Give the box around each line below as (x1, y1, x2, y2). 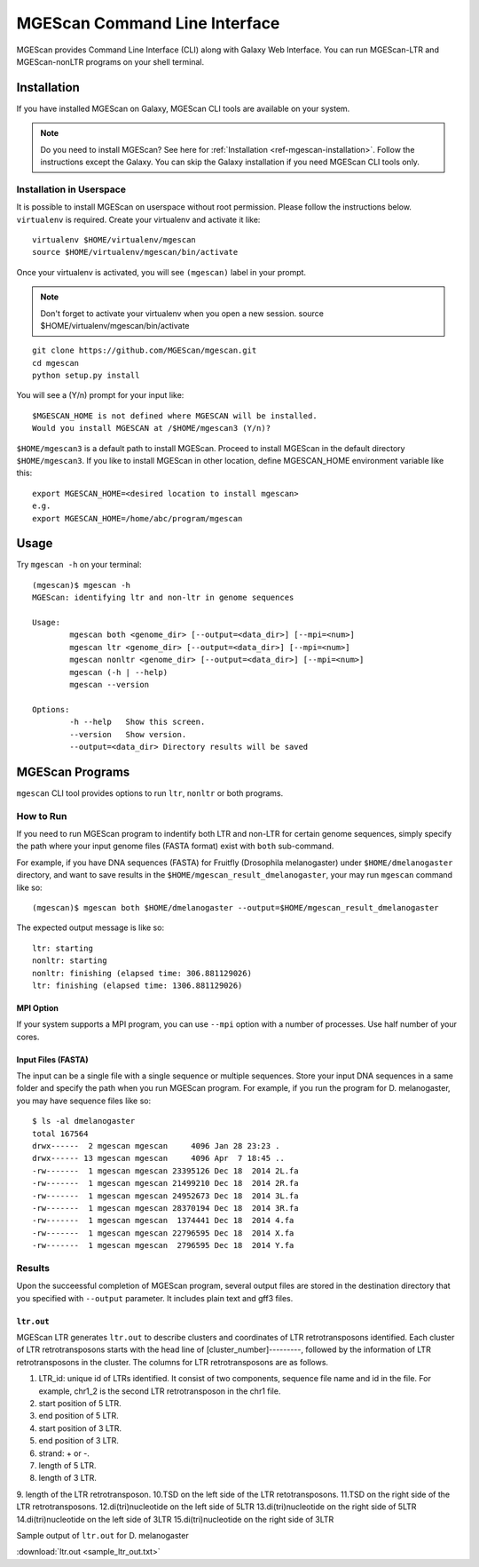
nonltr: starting (32, 956, 107, 966)
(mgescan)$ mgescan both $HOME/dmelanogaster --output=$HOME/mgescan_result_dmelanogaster (32, 903, 439, 912)
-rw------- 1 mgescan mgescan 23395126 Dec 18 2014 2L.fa (32, 1165, 299, 1176)
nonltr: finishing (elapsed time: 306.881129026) (32, 968, 253, 978)
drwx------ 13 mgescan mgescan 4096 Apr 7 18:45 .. (32, 1153, 286, 1164)
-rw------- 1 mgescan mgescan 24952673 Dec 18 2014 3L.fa (32, 1190, 299, 1201)
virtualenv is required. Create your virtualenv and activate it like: (16, 214, 261, 225)
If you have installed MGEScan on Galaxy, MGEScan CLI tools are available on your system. (16, 103, 350, 114)
